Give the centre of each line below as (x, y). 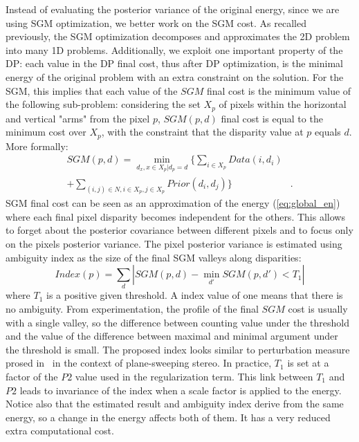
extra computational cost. (60, 431)
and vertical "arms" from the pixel (78, 118)
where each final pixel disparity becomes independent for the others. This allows (175, 216)
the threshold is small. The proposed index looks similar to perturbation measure (178, 349)
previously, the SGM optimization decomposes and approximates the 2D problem (178, 36)
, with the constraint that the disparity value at (202, 132)
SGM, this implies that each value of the (92, 90)
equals (328, 132)
